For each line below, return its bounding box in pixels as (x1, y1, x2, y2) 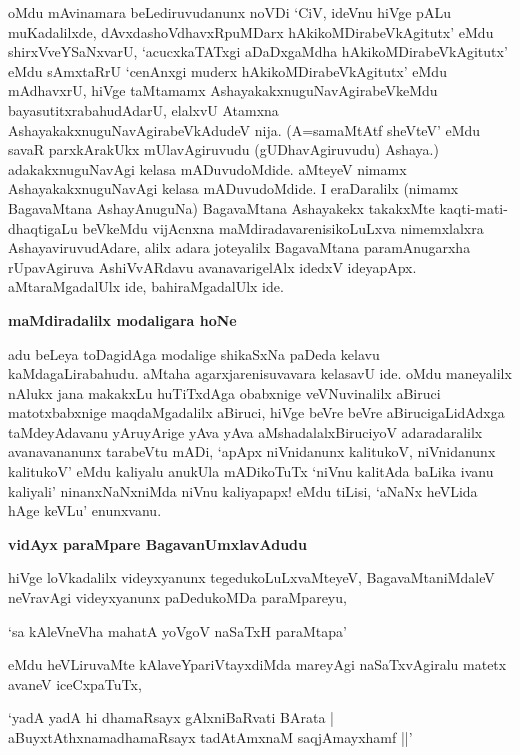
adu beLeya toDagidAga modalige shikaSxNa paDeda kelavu (8, 343, 380, 364)
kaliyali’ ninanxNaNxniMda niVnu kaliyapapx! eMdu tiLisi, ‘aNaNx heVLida (8, 480, 478, 501)
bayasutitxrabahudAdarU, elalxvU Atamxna (8, 99, 279, 120)
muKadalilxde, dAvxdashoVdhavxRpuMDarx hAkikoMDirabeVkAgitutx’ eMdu (8, 21, 494, 42)
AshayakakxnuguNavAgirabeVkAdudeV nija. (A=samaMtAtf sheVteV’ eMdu (8, 119, 481, 140)
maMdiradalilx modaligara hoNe (8, 309, 237, 330)
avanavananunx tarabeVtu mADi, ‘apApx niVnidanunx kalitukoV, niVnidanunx (8, 441, 496, 462)
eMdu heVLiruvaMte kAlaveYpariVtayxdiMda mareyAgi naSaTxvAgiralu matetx (8, 654, 507, 675)
